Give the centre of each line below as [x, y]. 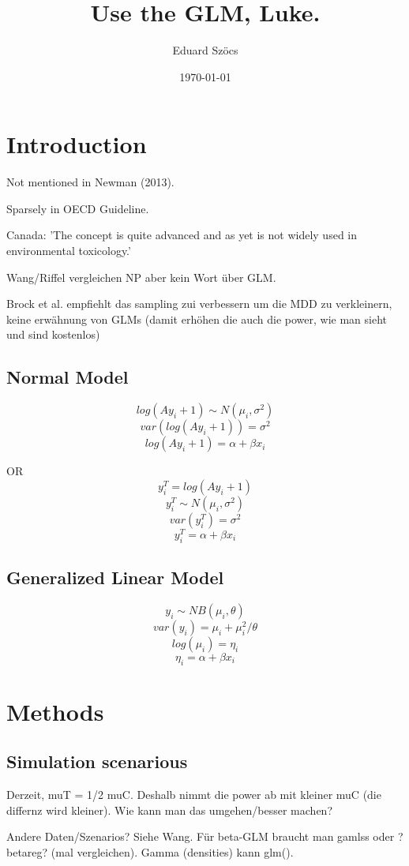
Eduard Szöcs [205, 50]
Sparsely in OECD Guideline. [78, 208]
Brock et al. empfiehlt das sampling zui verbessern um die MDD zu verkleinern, [199, 304]
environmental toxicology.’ [69, 251]
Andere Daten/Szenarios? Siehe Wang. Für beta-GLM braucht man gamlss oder [201, 836]
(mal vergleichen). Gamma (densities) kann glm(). [172, 852]
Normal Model [68, 377]
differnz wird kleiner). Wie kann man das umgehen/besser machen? [169, 810]
